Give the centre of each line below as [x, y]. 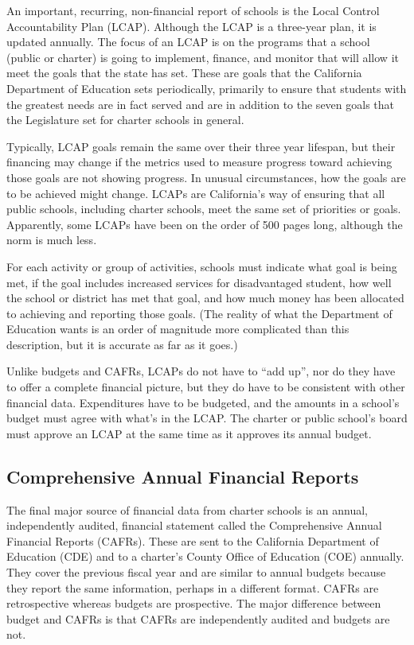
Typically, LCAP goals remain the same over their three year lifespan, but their [201, 146]
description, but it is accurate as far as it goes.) [122, 344]
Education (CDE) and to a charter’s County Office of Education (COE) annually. [205, 556]
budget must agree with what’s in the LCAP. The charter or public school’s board [207, 418]
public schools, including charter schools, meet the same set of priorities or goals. [204, 209]
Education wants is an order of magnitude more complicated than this [178, 329]
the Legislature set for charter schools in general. [125, 120]
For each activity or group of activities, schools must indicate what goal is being [202, 266]
